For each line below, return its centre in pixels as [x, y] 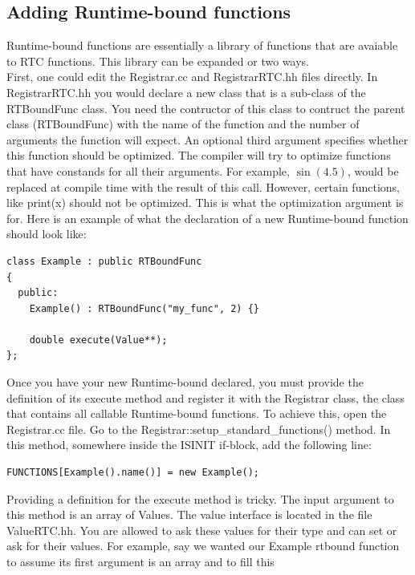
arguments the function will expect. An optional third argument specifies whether [207, 139]
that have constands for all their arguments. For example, [148, 170]
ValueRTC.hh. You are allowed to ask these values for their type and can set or [202, 530]
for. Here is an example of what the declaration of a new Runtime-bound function [207, 218]
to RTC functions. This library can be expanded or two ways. [158, 61]
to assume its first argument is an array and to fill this [140, 562]
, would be [373, 170]
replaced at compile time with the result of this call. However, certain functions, [203, 186]
